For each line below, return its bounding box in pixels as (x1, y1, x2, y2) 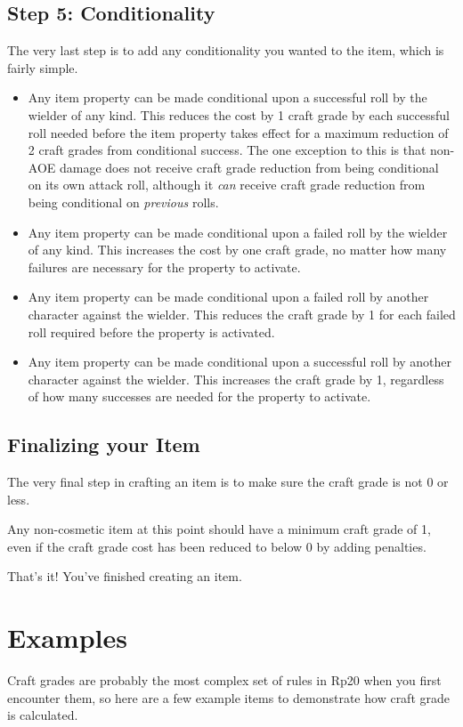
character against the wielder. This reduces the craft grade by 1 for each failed (28, 304, 456, 323)
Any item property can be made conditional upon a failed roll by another (28, 287, 429, 306)
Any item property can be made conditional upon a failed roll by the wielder (28, 222, 448, 241)
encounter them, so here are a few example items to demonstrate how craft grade (7, 688, 450, 707)
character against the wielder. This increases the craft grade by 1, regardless (28, 369, 444, 388)
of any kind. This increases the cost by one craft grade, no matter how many (28, 240, 447, 259)
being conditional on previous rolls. (28, 192, 219, 211)
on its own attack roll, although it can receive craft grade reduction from (28, 175, 426, 194)
